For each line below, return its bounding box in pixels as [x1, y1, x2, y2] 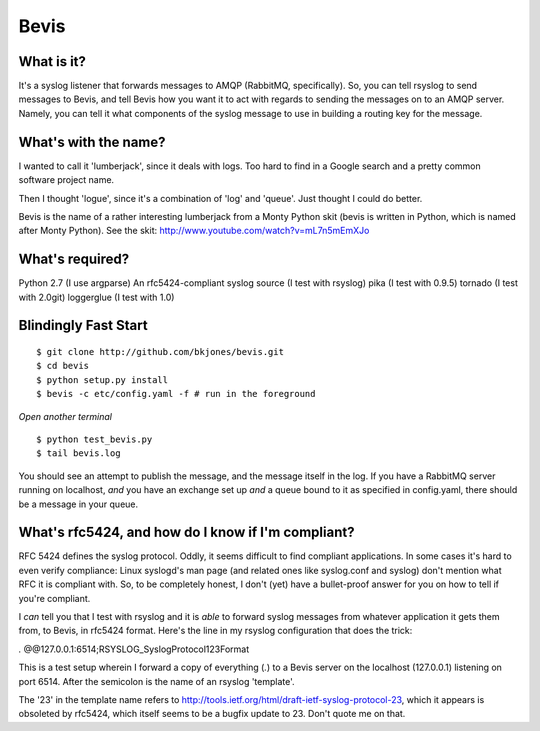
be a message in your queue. [18, 498, 139, 510]
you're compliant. [18, 592, 91, 604]
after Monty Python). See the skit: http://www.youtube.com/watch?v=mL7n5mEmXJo [18, 225, 370, 237]
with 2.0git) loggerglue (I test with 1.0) [18, 291, 175, 303]
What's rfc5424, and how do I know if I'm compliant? [18, 524, 355, 541]
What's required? [18, 251, 130, 268]
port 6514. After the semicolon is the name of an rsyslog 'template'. [18, 675, 295, 687]
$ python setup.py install [36, 374, 169, 385]
